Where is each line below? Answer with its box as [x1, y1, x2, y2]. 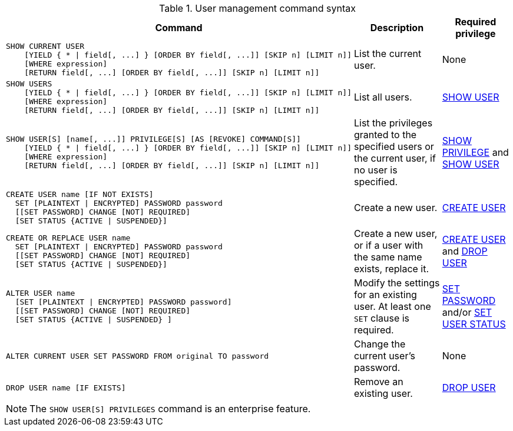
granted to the [354, 129, 417, 141]
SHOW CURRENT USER [6, 42, 85, 51]
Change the [354, 338, 406, 350]
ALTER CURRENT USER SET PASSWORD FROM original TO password [6, 351, 269, 360]
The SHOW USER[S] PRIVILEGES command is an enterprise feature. [29, 403, 311, 415]
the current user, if [354, 152, 436, 164]
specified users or [354, 141, 434, 152]
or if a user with [354, 239, 423, 251]
